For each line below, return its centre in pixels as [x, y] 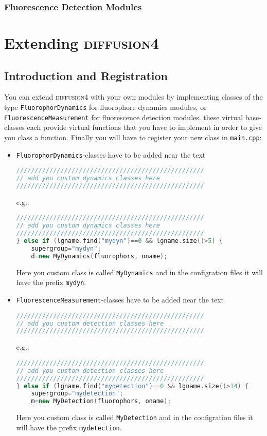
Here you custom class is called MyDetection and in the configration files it [135, 417]
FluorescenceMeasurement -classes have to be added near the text [120, 300]
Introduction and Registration [86, 75]
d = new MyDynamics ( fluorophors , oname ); [99, 256]
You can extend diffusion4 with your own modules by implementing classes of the [133, 97]
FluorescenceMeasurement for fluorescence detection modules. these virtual [124, 117]
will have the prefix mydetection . [69, 427]
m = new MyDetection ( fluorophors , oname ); [101, 401]
